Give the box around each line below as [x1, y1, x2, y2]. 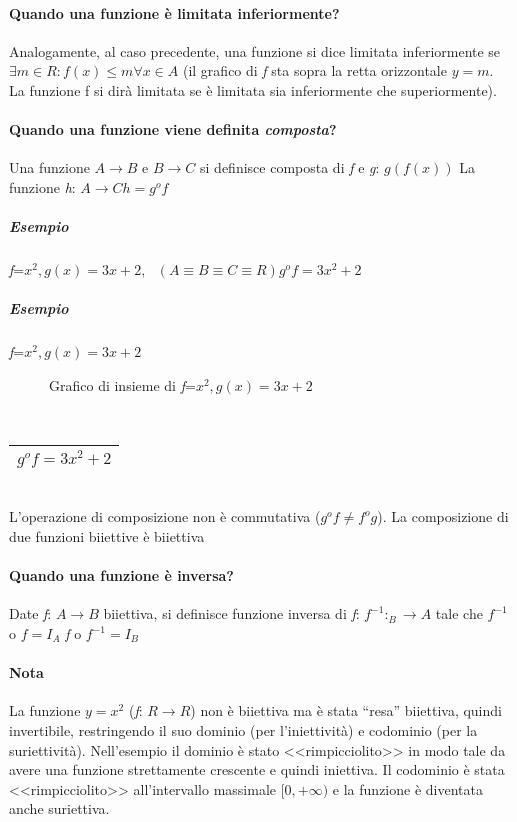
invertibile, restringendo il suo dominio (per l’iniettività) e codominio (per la [9, 720, 478, 741]
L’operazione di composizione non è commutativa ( [9, 506, 321, 527]
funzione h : [9, 176, 76, 197]
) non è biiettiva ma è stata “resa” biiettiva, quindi [190, 700, 502, 721]
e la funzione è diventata [332, 778, 483, 799]
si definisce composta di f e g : [200, 157, 380, 178]
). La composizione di [377, 506, 509, 527]
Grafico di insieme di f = [49, 374, 196, 395]
